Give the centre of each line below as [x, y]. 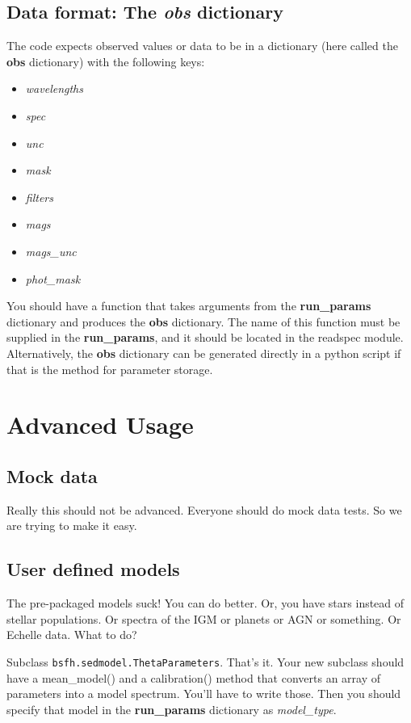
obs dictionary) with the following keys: [106, 61]
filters [39, 197]
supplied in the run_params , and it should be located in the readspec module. [205, 337]
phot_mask [53, 278]
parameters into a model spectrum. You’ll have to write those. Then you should [204, 694]
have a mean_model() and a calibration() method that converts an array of [194, 677]
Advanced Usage [100, 425]
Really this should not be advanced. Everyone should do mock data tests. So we [204, 509]
